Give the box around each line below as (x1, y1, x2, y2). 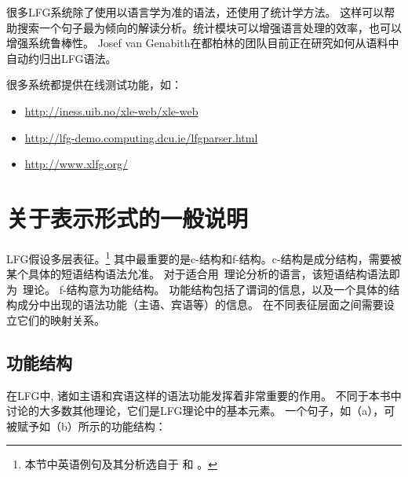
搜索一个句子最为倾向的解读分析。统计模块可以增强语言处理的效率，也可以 (16, 19, 402, 35)
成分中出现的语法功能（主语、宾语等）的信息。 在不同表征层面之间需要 (16, 296, 384, 313)
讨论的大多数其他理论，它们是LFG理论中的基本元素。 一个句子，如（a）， (6, 402, 384, 419)
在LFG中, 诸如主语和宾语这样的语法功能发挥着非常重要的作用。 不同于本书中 (6, 387, 402, 403)
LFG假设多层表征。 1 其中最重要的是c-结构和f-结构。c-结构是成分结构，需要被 (6, 248, 402, 266)
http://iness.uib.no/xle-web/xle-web (24, 102, 199, 119)
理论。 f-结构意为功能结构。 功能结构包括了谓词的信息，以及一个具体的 (22, 281, 389, 297)
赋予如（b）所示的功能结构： (16, 417, 166, 434)
